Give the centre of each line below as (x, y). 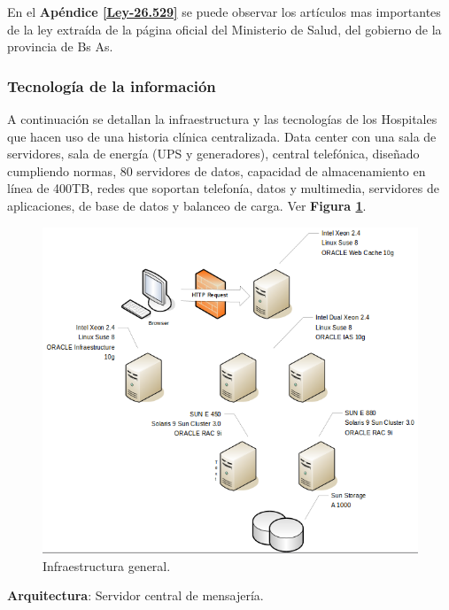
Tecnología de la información (112, 85)
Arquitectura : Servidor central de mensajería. (135, 595)
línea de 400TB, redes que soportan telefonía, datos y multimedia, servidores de (223, 188)
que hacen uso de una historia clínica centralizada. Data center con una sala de (222, 136)
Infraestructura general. (107, 565)
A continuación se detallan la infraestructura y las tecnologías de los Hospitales (222, 119)
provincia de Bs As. (60, 46)
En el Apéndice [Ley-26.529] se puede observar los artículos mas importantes (224, 12)
